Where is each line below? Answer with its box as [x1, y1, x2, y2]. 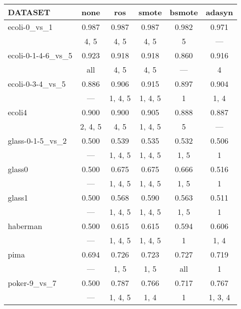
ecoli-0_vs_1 [8, 21, 53, 32]
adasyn [206, 6, 233, 18]
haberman [8, 220, 42, 232]
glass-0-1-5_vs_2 [8, 135, 67, 146]
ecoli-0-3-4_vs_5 [8, 78, 66, 89]
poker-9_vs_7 [8, 277, 56, 288]
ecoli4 [8, 106, 27, 118]
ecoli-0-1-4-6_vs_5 [8, 50, 73, 61]
